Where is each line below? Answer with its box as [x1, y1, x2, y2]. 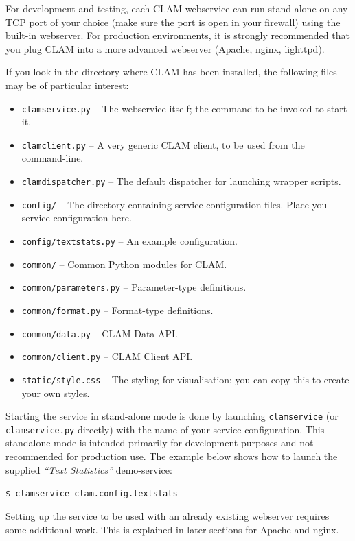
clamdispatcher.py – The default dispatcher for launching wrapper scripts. [21, 174, 341, 189]
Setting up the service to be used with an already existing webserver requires [5, 508, 330, 522]
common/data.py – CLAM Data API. [21, 326, 178, 340]
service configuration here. [21, 211, 132, 225]
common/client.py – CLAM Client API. [21, 349, 193, 363]
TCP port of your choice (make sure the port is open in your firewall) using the [5, 14, 341, 29]
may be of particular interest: [5, 77, 129, 92]
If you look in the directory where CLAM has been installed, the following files [5, 64, 337, 79]
